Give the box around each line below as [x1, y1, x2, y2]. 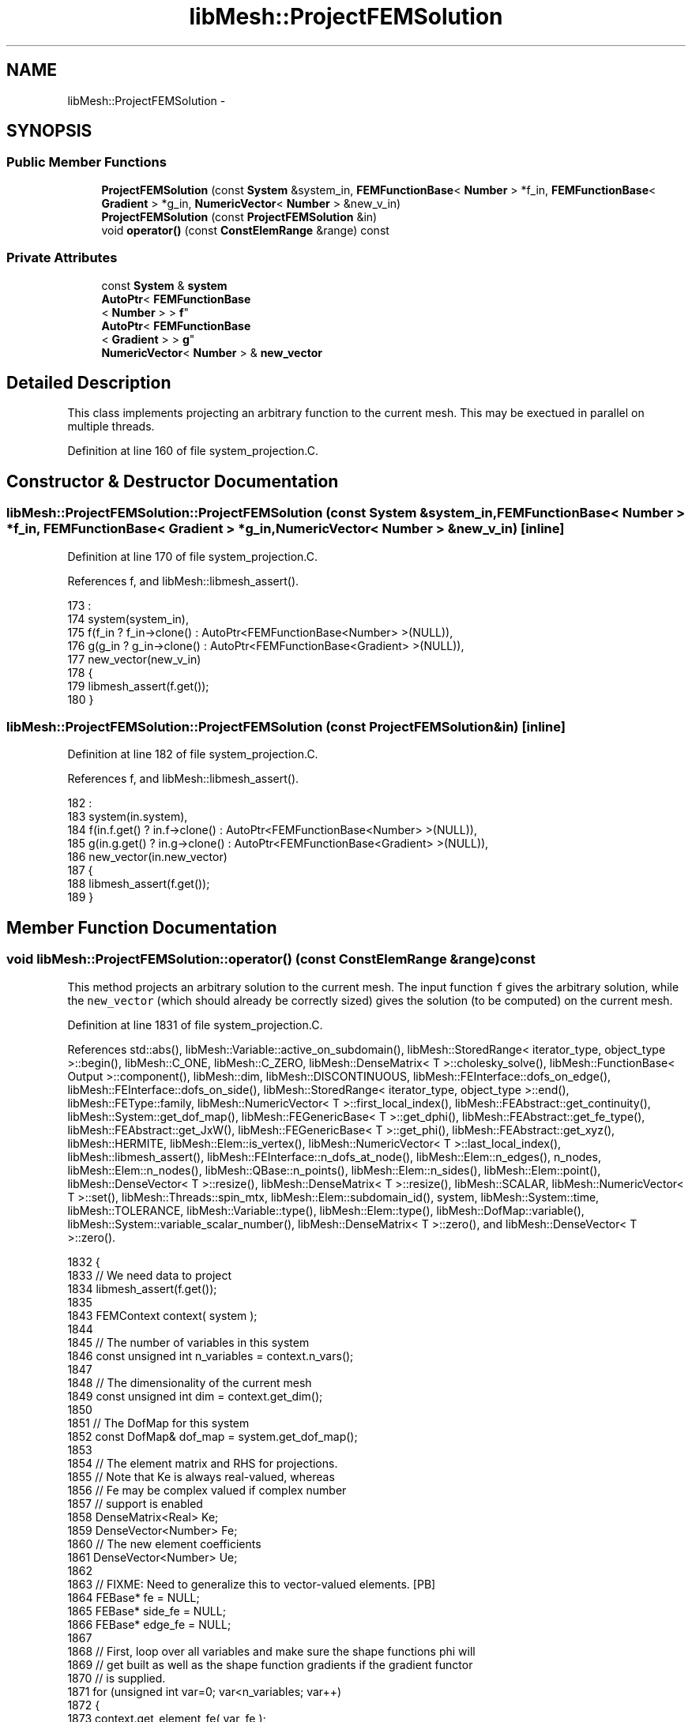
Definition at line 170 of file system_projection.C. [67, 549, 318, 563]
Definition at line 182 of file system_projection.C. [67, 747, 318, 761]
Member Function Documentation [6, 917, 277, 938]
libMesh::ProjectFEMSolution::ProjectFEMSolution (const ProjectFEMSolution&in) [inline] [6, 719, 566, 735]
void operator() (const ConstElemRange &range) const [101, 223, 389, 237]
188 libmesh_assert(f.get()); [67, 877, 210, 891]
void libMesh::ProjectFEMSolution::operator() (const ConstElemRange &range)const [6, 951, 536, 968]
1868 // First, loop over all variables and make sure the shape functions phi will [67, 1644, 476, 1658]
